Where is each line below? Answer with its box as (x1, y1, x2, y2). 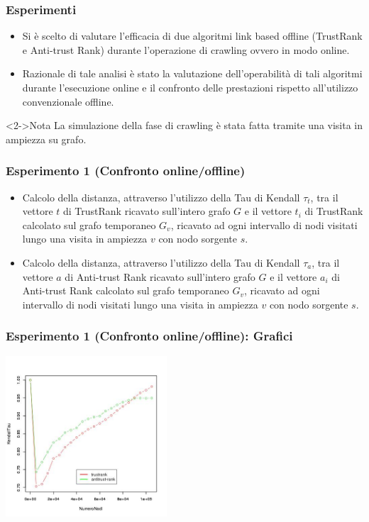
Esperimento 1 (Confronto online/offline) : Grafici (6, 327, 293, 345)
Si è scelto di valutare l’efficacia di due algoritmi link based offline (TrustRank (22, 28, 363, 43)
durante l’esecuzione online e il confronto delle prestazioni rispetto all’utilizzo (22, 80, 358, 94)
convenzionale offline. (22, 94, 114, 109)
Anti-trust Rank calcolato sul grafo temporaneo (22, 283, 229, 298)
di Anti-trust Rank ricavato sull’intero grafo (65, 269, 255, 284)
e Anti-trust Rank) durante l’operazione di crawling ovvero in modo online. (22, 42, 350, 57)
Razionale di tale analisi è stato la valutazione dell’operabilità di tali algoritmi (22, 66, 363, 81)
